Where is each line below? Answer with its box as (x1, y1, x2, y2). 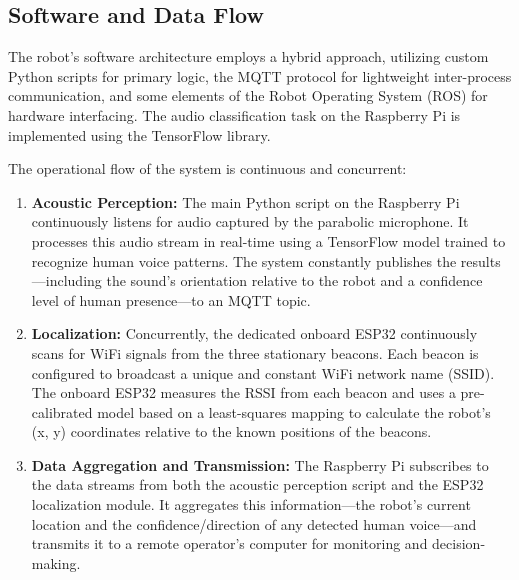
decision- (432, 533, 486, 554)
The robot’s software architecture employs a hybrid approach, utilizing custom (8, 46, 489, 67)
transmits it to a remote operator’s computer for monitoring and (31, 533, 428, 554)
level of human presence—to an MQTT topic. (31, 289, 311, 310)
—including (31, 270, 102, 291)
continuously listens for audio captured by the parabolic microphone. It (31, 211, 469, 232)
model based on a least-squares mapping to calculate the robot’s (97, 401, 491, 422)
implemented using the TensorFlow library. (8, 124, 271, 145)
